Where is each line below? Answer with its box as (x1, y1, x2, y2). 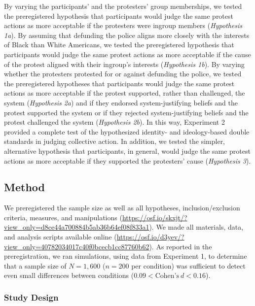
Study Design (4, 291, 59, 303)
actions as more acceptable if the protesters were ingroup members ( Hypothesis (4, 20, 243, 31)
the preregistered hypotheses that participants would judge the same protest (4, 78, 235, 88)
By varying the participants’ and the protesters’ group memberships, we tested (4, 1, 242, 11)
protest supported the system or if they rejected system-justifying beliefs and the (4, 107, 249, 117)
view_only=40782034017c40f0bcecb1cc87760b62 (4, 241, 149, 251)
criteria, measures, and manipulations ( (4, 212, 122, 222)
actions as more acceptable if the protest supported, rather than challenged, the (4, 88, 245, 98)
